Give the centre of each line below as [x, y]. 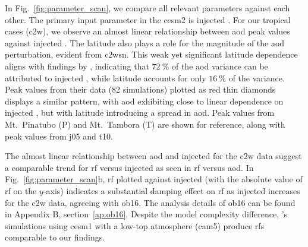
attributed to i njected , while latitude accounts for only [106, 77]
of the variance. [257, 77]
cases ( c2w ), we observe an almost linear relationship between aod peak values [147, 31]
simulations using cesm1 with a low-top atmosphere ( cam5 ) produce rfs [135, 225]
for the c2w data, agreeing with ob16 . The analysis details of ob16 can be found [150, 202]
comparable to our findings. [55, 237]
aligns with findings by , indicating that [77, 66]
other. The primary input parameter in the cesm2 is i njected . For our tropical [148, 19]
